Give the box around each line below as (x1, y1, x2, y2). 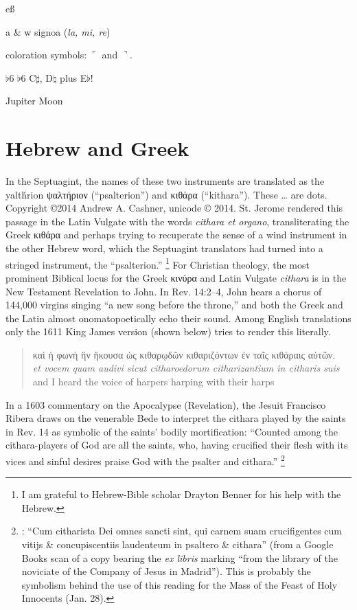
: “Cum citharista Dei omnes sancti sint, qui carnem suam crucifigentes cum (21, 523, 343, 538)
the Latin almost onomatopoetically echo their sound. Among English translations (5, 310, 352, 325)
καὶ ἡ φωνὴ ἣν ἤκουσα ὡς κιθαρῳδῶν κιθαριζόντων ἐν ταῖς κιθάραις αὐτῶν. (32, 347, 336, 361)
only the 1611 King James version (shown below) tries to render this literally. (5, 324, 331, 339)
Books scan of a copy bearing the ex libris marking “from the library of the (21, 550, 338, 565)
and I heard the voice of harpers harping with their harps (32, 374, 275, 389)
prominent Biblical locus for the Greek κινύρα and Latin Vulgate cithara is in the (5, 270, 347, 284)
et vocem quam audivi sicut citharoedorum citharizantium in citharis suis (32, 361, 340, 375)
